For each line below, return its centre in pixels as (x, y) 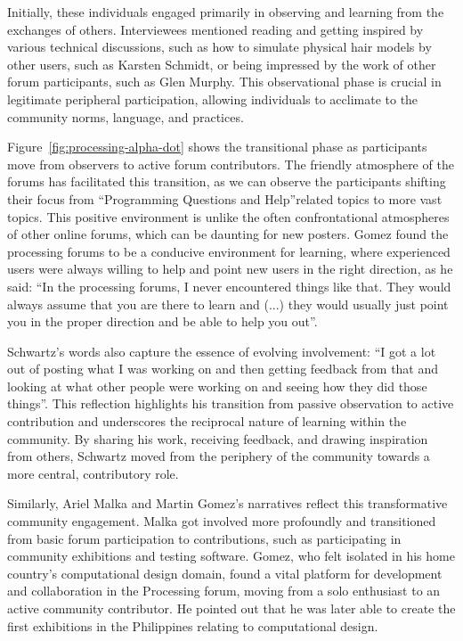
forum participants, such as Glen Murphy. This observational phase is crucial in (224, 82)
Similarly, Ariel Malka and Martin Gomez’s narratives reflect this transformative (227, 503)
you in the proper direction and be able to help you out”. (162, 321)
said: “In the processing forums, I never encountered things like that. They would (229, 286)
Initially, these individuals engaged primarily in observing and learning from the (226, 12)
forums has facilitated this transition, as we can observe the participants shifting (227, 181)
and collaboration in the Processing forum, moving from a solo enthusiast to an (224, 591)
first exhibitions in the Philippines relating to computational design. (193, 625)
